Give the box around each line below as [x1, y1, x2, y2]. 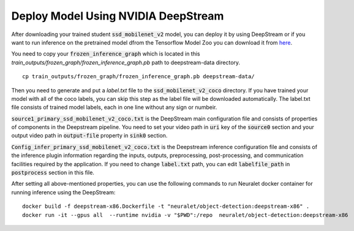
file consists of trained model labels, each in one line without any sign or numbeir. [11, 104, 217, 111]
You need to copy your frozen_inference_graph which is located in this [11, 50, 200, 57]
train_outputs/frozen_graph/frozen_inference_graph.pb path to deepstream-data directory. [11, 59, 241, 66]
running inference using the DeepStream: [11, 188, 116, 196]
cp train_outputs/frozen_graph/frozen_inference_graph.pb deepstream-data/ [22, 73, 255, 80]
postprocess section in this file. [11, 169, 95, 177]
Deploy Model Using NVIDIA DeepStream [11, 9, 224, 23]
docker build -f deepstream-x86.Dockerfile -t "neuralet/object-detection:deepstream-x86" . [22, 203, 310, 210]
